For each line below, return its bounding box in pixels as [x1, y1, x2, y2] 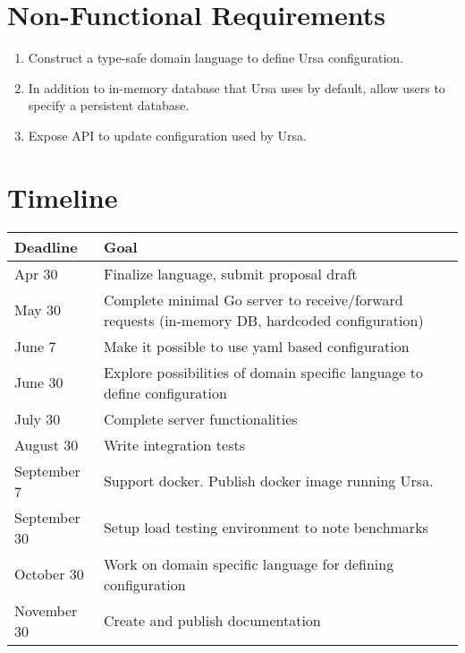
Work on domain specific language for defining [103, 553, 394, 574]
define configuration [103, 382, 227, 403]
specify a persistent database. [28, 96, 190, 115]
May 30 [14, 299, 62, 321]
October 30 [14, 563, 84, 585]
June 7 [14, 335, 56, 357]
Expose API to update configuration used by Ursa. [28, 125, 307, 144]
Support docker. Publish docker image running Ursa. [103, 470, 434, 492]
